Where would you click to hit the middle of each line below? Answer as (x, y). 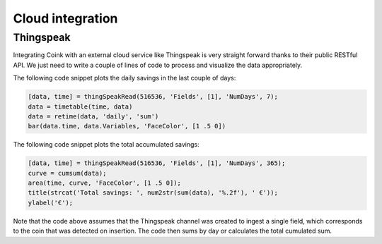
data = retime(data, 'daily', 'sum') (93, 116)
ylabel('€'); (51, 202)
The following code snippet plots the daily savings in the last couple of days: (125, 78)
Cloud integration (65, 18)
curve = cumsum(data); (67, 173)
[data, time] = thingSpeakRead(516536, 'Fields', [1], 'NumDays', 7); (153, 97)
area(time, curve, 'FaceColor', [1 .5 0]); (105, 183)
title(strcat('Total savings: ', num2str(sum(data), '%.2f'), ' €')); (153, 193)
